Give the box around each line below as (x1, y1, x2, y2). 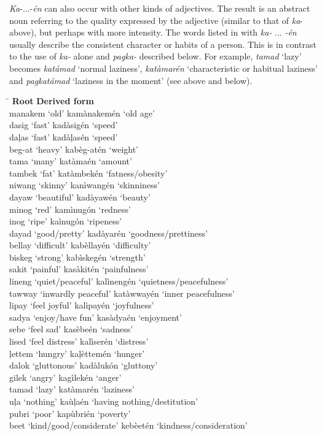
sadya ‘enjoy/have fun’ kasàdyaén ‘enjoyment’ (9, 310, 182, 323)
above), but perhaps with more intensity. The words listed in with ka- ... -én (9, 26, 297, 39)
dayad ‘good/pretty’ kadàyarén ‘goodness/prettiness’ (9, 226, 208, 239)
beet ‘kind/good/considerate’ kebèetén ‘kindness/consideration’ (9, 419, 248, 432)
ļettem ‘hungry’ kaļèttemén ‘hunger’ (9, 346, 145, 359)
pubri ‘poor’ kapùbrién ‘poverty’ (9, 407, 131, 419)
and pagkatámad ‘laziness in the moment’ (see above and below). (9, 74, 253, 86)
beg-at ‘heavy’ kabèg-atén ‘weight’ (9, 142, 138, 155)
